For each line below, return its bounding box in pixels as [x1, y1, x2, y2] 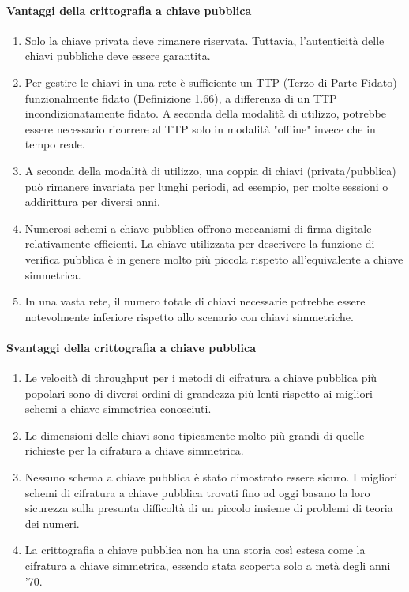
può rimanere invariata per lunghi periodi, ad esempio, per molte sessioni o [24, 178, 388, 194]
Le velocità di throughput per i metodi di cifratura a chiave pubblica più [24, 369, 377, 386]
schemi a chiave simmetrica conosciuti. [24, 400, 212, 417]
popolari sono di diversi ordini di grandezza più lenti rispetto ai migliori [24, 384, 373, 401]
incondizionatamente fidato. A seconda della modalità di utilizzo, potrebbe [24, 105, 386, 122]
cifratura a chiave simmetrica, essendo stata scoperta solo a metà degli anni [24, 557, 391, 574]
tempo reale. [24, 136, 85, 152]
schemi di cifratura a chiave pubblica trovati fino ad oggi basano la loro [24, 484, 370, 500]
